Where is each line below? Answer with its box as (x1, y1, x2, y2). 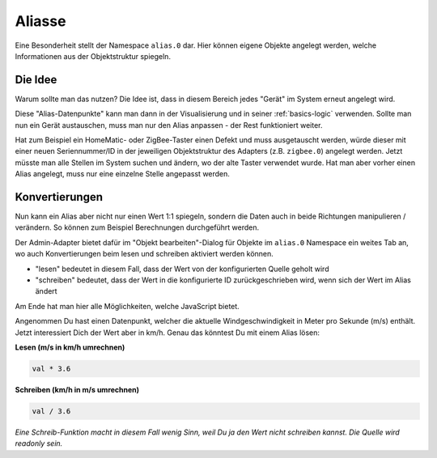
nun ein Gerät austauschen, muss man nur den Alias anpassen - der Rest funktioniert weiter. (15, 120, 323, 129)
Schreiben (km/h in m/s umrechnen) (15, 384, 140, 394)
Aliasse (15, 12, 66, 30)
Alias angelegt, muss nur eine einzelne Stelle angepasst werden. (15, 169, 231, 179)
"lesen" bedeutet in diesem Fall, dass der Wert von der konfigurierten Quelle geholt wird (35, 264, 329, 274)
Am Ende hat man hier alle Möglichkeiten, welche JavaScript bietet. (15, 301, 240, 311)
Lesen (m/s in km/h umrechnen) (15, 342, 125, 352)
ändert (35, 286, 57, 296)
